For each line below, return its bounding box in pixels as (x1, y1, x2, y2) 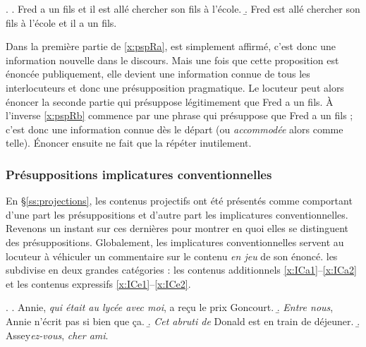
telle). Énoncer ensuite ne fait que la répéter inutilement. (6, 135, 252, 150)
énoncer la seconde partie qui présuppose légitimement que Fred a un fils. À (6, 94, 334, 109)
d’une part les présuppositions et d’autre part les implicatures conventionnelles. (6, 207, 348, 221)
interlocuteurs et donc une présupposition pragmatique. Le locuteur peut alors (6, 80, 344, 95)
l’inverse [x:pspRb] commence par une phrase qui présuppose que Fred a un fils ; (6, 108, 353, 123)
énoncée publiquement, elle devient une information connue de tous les (6, 66, 310, 81)
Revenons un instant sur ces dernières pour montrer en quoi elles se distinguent (6, 221, 348, 236)
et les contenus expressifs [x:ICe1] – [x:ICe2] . (6, 276, 191, 291)
